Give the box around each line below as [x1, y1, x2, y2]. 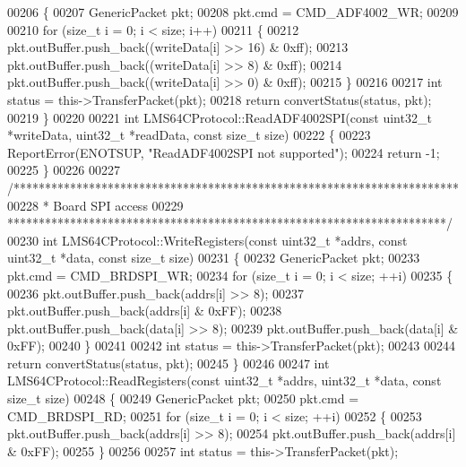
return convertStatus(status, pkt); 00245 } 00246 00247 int [7, 353, 330, 372]
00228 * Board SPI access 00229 [7, 195, 184, 214]
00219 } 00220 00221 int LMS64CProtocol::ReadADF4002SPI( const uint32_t [7, 108, 432, 126]
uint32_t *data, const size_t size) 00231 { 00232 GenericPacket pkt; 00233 [7, 248, 420, 267]
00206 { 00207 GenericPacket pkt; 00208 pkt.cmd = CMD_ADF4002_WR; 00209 [7, 3, 459, 21]
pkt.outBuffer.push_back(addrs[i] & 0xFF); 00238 [7, 301, 282, 320]
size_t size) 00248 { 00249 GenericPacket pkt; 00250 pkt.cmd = [7, 389, 359, 408]
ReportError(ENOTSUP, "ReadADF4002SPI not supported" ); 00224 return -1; [7, 143, 440, 161]
